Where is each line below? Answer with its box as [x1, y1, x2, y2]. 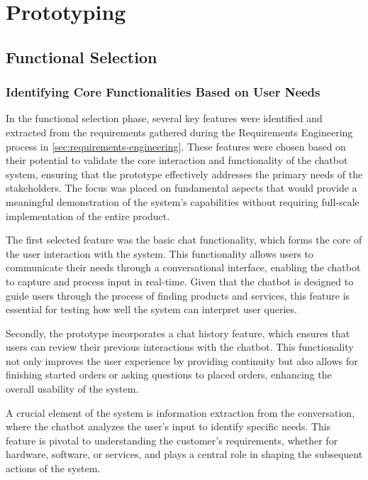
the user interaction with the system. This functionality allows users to [6, 246, 313, 261]
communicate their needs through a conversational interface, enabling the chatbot [6, 260, 361, 275]
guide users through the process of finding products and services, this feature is [6, 288, 350, 302]
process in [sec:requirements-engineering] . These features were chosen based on [6, 138, 346, 153]
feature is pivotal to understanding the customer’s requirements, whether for [6, 432, 338, 447]
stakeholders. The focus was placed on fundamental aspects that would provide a [6, 180, 357, 195]
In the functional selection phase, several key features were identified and [6, 111, 323, 126]
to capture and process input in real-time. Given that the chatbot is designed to [6, 273, 354, 288]
